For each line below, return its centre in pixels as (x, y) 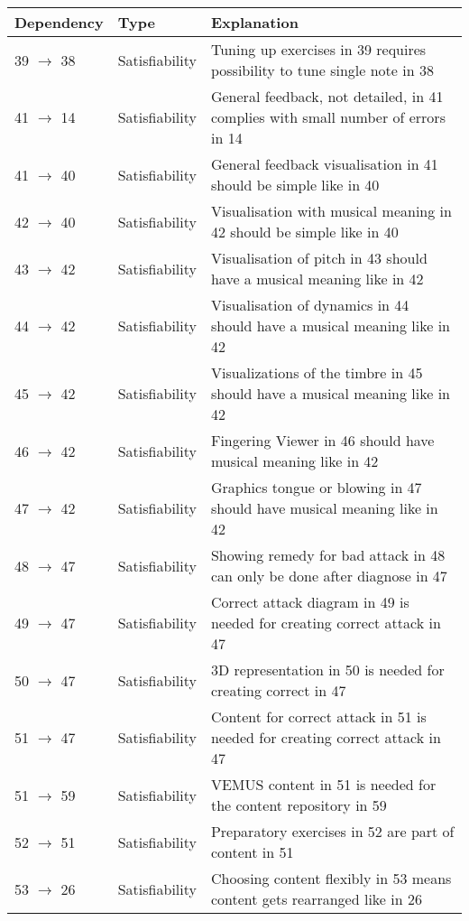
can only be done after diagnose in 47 (329, 576)
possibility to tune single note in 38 (322, 70)
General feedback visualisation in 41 (324, 164)
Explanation (254, 22)
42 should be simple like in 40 (304, 232)
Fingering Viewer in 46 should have (322, 440)
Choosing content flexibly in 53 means (331, 878)
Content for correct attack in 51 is (318, 716)
